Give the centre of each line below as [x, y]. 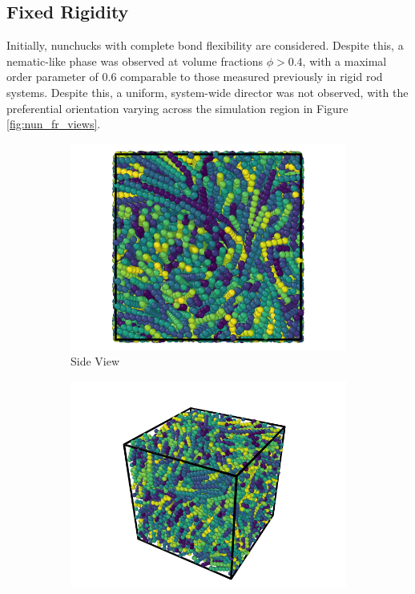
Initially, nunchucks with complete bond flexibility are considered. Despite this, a [205, 45]
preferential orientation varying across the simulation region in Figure [177, 108]
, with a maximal [344, 61]
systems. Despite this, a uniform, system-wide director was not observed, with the [207, 92]
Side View [95, 361]
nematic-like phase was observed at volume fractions [135, 61]
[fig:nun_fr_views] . [54, 124]
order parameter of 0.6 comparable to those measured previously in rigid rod [195, 77]
